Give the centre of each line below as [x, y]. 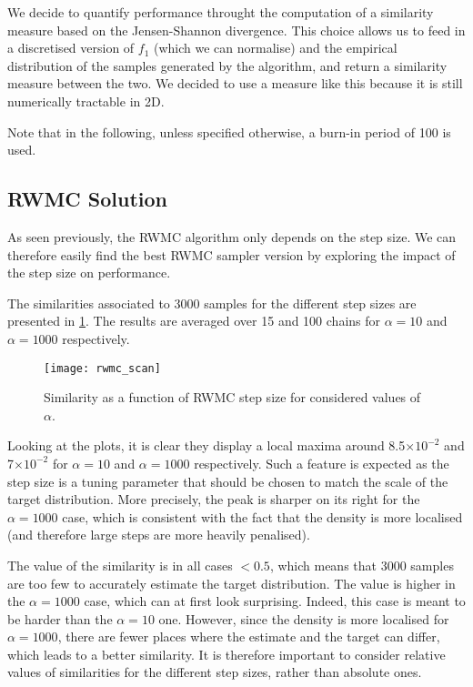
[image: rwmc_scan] [102, 368]
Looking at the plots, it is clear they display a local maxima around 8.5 [206, 445]
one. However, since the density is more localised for [304, 618]
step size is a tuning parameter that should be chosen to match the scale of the [228, 481]
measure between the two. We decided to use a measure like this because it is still [235, 83]
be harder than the [60, 618]
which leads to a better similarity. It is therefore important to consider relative [226, 654]
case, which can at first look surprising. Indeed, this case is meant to [275, 601]
